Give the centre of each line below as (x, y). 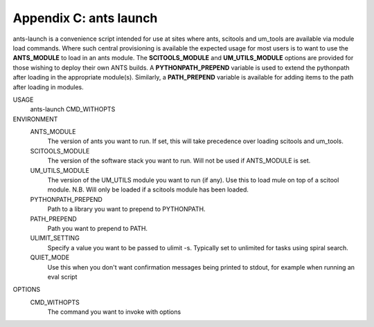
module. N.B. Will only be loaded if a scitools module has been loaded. (148, 189)
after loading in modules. (48, 87)
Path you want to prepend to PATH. (98, 228)
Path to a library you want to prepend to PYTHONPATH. (126, 209)
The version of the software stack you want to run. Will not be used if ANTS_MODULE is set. (179, 161)
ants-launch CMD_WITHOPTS (73, 109)
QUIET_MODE (50, 258)
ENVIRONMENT (35, 119)
